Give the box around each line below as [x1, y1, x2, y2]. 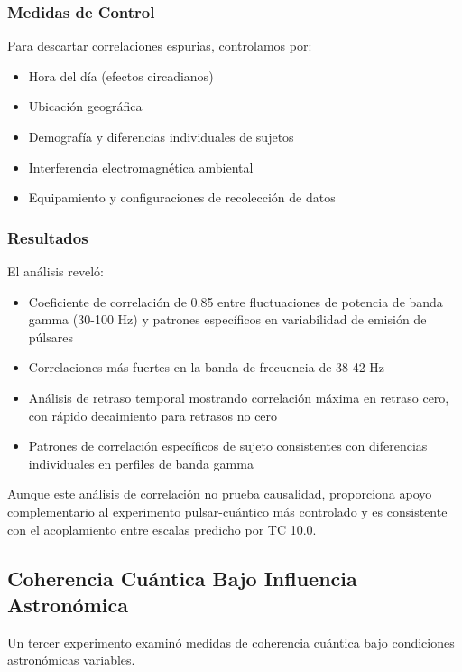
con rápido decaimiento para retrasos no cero [28, 406, 278, 425]
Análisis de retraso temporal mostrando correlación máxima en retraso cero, [28, 387, 449, 406]
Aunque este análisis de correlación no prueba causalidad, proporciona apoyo [7, 484, 432, 503]
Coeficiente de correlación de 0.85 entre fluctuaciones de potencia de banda [28, 292, 443, 311]
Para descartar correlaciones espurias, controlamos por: [7, 36, 312, 55]
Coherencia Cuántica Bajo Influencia [7, 564, 357, 592]
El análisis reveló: [7, 262, 104, 280]
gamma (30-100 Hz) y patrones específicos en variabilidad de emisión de [28, 310, 427, 329]
